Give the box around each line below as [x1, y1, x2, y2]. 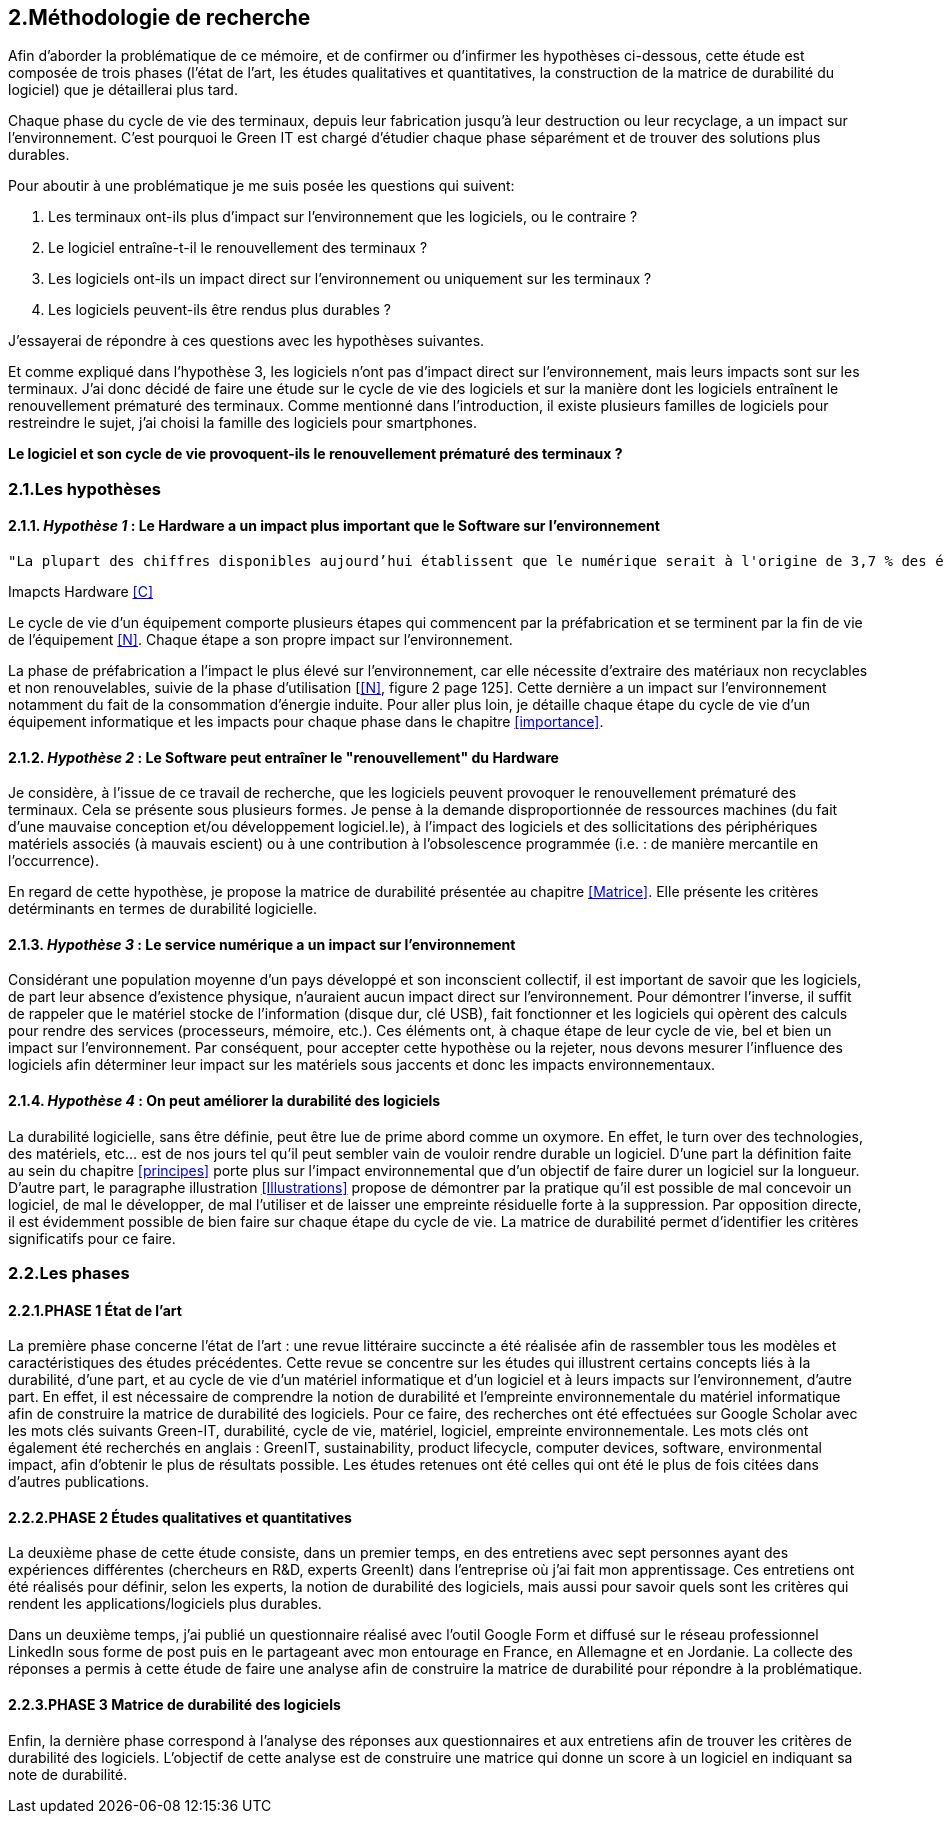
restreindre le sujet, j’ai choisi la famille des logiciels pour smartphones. [8, 414, 477, 432]
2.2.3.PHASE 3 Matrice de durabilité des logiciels [8, 1696, 341, 1714]
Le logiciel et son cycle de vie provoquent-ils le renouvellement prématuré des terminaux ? [8, 445, 623, 463]
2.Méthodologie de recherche [8, 5, 311, 30]
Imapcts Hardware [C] [8, 583, 154, 601]
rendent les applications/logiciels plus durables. [8, 1595, 322, 1613]
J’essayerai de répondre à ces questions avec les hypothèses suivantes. [8, 332, 485, 350]
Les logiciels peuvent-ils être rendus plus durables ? [48, 301, 392, 319]
